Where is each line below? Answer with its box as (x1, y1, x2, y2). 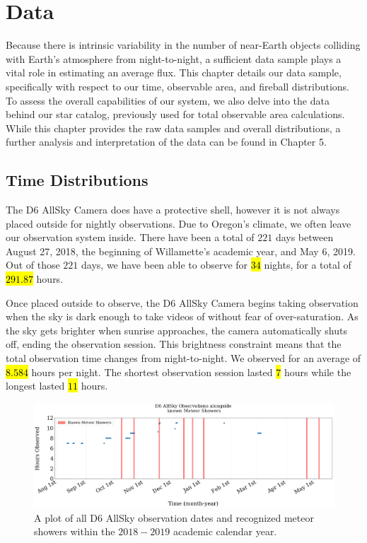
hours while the (284, 364, 351, 379)
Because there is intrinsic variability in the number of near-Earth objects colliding (6, 37, 361, 52)
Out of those (6, 257, 60, 272)
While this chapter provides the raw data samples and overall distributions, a (6, 120, 341, 135)
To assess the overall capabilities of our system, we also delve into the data (6, 93, 330, 107)
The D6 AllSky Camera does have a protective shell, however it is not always (6, 202, 340, 217)
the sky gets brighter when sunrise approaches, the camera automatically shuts (6, 322, 347, 337)
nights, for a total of (264, 257, 351, 272)
